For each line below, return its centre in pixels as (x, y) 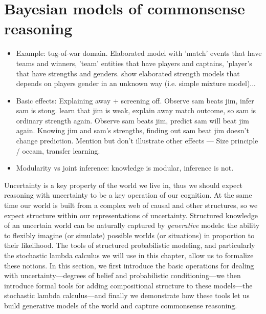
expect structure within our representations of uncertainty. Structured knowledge (131, 215)
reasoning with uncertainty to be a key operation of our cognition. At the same (128, 195)
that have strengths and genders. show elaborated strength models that (128, 73)
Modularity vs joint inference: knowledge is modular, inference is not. (125, 168)
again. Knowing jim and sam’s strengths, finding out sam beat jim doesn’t (132, 130)
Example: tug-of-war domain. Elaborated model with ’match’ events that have (139, 53)
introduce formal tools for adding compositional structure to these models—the (128, 285)
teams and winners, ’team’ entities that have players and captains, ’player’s (134, 63)
